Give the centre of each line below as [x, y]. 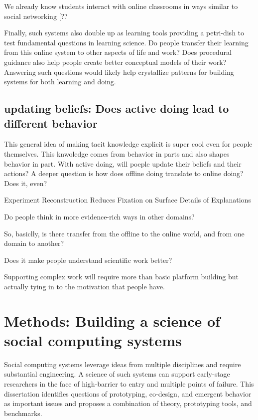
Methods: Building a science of [112, 320]
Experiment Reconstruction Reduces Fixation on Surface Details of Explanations [128, 200]
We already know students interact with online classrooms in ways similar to [121, 6]
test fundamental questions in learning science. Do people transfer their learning [126, 42]
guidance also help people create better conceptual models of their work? [115, 62]
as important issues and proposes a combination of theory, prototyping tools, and [128, 403]
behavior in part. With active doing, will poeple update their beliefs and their [123, 163]
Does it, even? [26, 183]
